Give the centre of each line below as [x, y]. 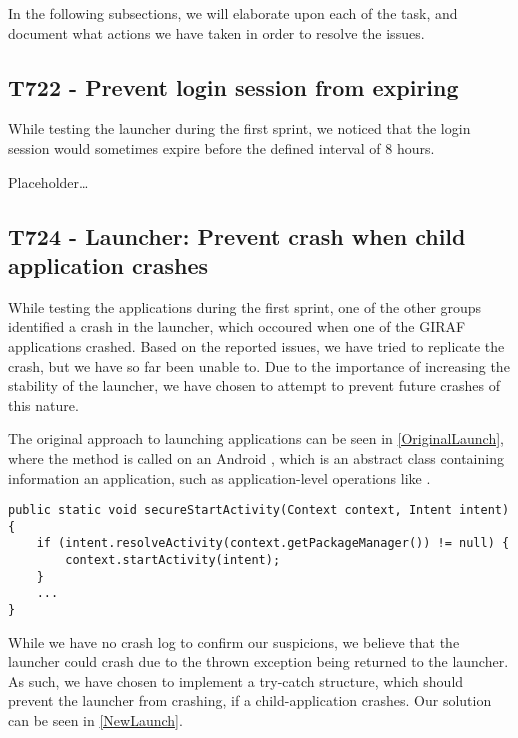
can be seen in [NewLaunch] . [95, 720]
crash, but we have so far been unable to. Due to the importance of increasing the [259, 365]
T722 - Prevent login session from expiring [233, 86]
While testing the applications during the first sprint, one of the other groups [245, 306]
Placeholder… [48, 181]
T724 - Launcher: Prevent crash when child [237, 235]
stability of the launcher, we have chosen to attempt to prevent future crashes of [254, 385]
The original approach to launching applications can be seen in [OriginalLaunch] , [256, 438]
